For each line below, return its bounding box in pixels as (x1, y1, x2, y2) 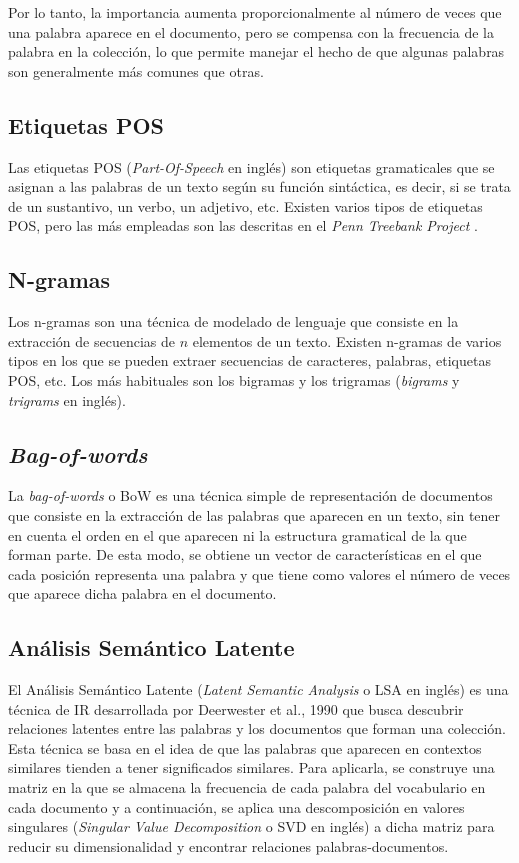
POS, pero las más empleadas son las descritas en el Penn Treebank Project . (8, 215, 478, 236)
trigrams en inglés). (8, 389, 126, 410)
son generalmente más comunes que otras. (8, 60, 264, 81)
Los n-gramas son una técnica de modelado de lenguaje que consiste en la (8, 311, 459, 332)
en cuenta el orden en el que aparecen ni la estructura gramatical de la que (8, 524, 467, 545)
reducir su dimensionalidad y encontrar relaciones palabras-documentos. (8, 835, 449, 856)
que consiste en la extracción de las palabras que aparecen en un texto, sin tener (8, 504, 501, 525)
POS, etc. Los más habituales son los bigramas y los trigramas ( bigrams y (8, 369, 460, 390)
